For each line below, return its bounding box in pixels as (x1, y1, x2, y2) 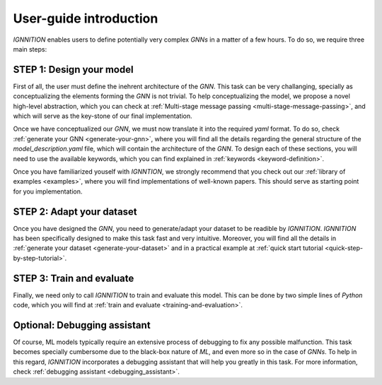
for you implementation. (13, 187, 83, 196)
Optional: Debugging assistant (13, 319, 151, 331)
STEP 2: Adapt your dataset (13, 206, 137, 218)
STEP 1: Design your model (13, 64, 134, 76)
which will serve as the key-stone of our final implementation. (13, 112, 192, 120)
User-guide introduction (13, 11, 158, 26)
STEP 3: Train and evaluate (13, 272, 134, 284)
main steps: (13, 45, 47, 53)
